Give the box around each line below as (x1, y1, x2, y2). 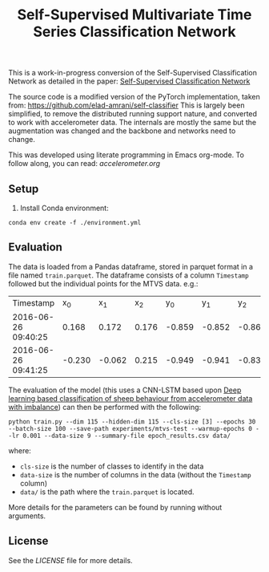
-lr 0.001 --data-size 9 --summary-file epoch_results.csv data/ (8, 432, 231, 440)
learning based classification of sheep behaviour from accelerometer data (8, 394, 253, 403)
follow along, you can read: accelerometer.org (8, 159, 160, 168)
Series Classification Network (33, 22, 236, 41)
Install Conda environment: (19, 203, 110, 213)
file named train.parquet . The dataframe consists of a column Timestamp (8, 270, 250, 280)
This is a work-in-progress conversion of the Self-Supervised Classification (8, 68, 258, 78)
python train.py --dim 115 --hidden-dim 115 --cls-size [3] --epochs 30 (8, 418, 256, 426)
